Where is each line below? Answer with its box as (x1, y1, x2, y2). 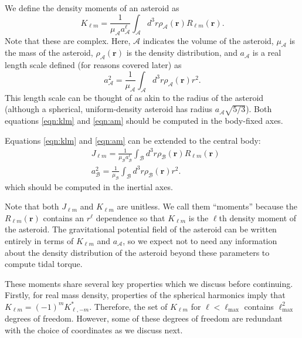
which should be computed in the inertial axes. (5, 180, 173, 192)
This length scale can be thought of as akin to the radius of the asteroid (5, 91, 264, 103)
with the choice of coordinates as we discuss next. (5, 324, 183, 336)
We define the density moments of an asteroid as (5, 2, 179, 13)
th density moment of (219, 211, 297, 224)
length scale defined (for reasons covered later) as (5, 59, 182, 71)
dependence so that (96, 211, 165, 224)
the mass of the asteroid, (5, 46, 93, 59)
